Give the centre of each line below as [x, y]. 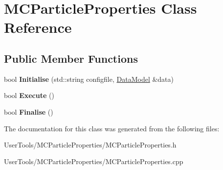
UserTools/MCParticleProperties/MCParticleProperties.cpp [94, 161]
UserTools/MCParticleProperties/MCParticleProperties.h [90, 145]
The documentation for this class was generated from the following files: [112, 128]
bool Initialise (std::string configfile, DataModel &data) [89, 79]
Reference [38, 27]
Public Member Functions [71, 58]
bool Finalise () [29, 111]
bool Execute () [29, 95]
